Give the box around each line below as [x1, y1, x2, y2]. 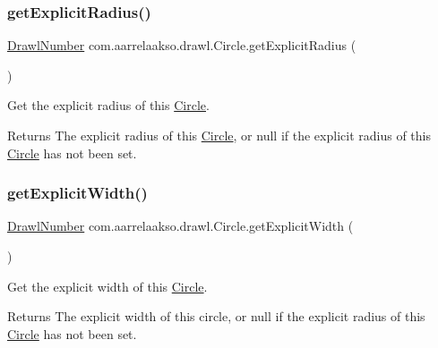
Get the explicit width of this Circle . [7, 276, 208, 295]
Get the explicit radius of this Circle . [7, 96, 210, 115]
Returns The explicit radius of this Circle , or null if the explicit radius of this [7, 126, 431, 144]
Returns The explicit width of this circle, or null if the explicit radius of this [7, 307, 425, 326]
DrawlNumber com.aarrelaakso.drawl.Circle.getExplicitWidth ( [7, 216, 354, 235]
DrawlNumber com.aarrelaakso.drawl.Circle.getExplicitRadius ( [7, 36, 356, 55]
